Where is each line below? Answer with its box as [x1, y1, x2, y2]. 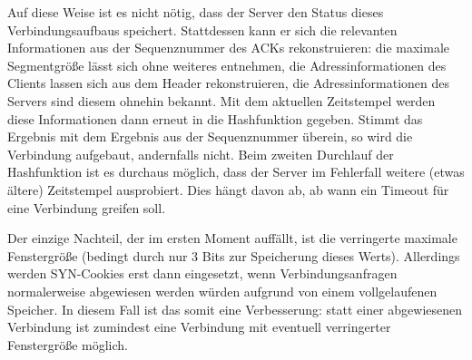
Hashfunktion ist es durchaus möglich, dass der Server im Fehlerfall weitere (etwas [7, 162, 465, 181]
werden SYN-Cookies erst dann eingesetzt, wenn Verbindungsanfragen [7, 264, 398, 283]
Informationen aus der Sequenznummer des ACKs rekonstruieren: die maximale [7, 38, 450, 57]
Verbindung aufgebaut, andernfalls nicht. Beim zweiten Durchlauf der [7, 144, 394, 163]
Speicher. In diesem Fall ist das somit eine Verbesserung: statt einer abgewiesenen [7, 299, 463, 318]
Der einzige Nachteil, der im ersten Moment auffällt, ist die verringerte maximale [7, 229, 457, 248]
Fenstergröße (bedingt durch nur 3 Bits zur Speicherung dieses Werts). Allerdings [7, 246, 460, 265]
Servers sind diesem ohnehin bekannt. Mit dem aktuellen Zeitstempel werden [7, 91, 436, 110]
